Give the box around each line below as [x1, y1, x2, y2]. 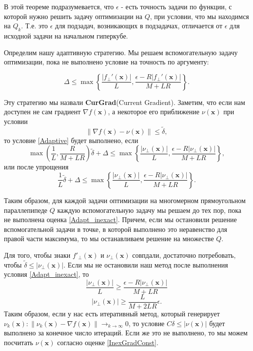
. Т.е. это [21, 21, 48, 31]
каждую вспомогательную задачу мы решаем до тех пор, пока [57, 205, 241, 215]
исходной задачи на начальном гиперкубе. [4, 30, 128, 41]
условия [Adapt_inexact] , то [4, 269, 89, 279]
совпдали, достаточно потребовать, [132, 249, 236, 260]
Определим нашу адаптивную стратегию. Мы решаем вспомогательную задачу [4, 47, 238, 57]
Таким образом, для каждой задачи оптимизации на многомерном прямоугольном [4, 195, 246, 205]
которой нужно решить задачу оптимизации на [4, 11, 143, 21]
